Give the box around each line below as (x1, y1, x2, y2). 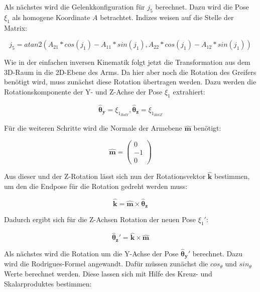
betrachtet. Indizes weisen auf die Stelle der (100, 12, 234, 22)
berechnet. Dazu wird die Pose (155, 2, 249, 12)
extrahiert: (173, 86, 205, 96)
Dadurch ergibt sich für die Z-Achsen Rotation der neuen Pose (4, 214, 196, 225)
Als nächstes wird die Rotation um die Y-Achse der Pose (4, 248, 179, 258)
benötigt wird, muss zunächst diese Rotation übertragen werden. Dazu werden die (4, 76, 256, 87)
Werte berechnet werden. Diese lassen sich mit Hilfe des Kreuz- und (4, 268, 212, 278)
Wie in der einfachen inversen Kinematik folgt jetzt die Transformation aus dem (4, 57, 250, 67)
